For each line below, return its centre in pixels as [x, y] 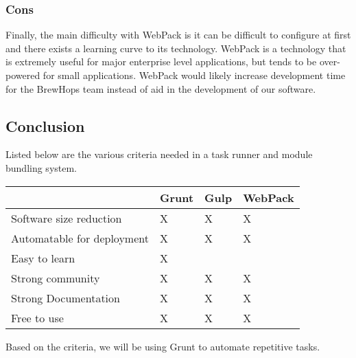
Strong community [56, 278]
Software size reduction [67, 218]
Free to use [37, 317]
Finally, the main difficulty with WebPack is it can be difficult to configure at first [178, 35]
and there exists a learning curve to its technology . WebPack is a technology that [176, 48]
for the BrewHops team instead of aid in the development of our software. [161, 88]
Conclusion [45, 125]
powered [23, 75]
